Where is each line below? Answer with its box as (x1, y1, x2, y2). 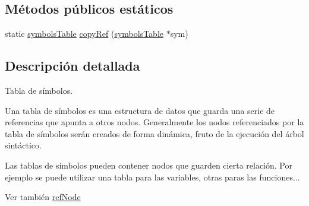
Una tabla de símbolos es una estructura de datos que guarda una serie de (5, 104, 275, 116)
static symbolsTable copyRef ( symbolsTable (5, 27, 163, 40)
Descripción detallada (5, 56, 140, 75)
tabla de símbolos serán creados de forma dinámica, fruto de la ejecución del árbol (5, 127, 304, 140)
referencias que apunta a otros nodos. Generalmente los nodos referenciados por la (5, 116, 304, 128)
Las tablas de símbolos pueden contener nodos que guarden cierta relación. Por (5, 159, 292, 171)
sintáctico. (5, 139, 42, 151)
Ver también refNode (5, 191, 81, 203)
